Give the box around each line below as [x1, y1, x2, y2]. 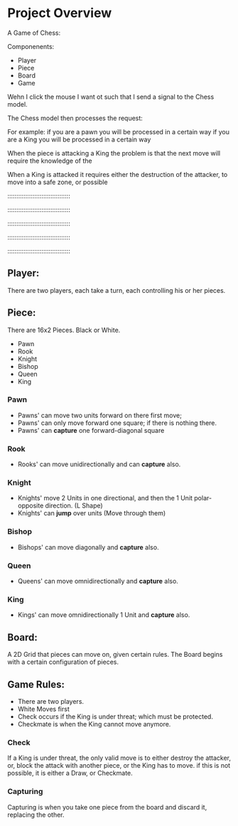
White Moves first [17, 704, 70, 713]
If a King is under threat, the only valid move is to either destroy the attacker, [7, 753, 232, 762]
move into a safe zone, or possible [7, 178, 108, 186]
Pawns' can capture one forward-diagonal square [17, 426, 165, 434]
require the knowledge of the [7, 156, 92, 165]
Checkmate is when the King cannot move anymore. [17, 719, 171, 728]
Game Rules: [7, 678, 65, 690]
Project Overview [7, 5, 112, 21]
